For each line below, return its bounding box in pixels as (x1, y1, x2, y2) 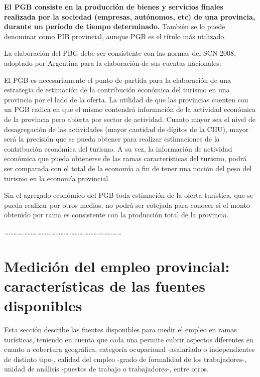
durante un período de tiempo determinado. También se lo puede (4, 21, 225, 32)
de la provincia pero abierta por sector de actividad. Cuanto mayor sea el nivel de (4, 113, 255, 124)
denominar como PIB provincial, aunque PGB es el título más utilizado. (4, 31, 226, 41)
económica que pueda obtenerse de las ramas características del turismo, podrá (4, 153, 247, 164)
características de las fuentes (4, 275, 206, 296)
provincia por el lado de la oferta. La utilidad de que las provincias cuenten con (4, 94, 248, 104)
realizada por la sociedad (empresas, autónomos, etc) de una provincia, (4, 11, 255, 22)
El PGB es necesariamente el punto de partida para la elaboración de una (4, 74, 231, 85)
